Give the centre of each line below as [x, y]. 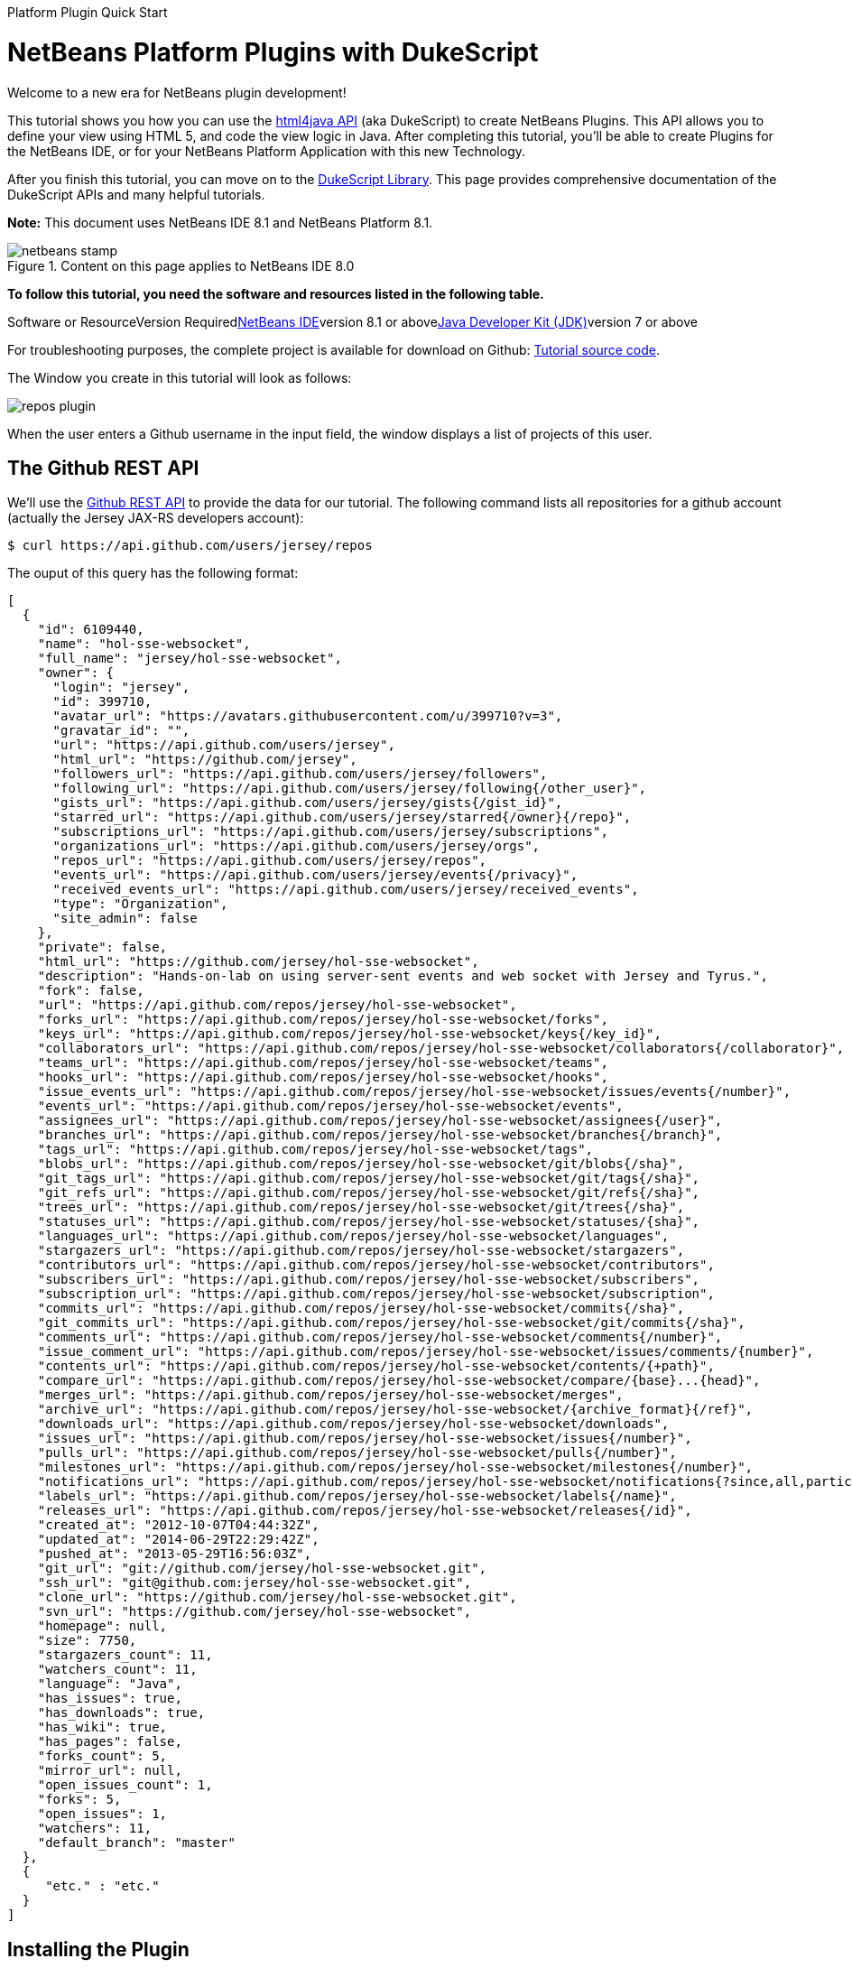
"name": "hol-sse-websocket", [144, 644]
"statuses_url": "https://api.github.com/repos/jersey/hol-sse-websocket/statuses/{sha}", [369, 1222]
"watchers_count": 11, [117, 1670]
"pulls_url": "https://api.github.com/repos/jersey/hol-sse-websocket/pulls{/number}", [357, 1453]
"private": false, [102, 947]
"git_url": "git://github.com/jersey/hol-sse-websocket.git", [262, 1569]
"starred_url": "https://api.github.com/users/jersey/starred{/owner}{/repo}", [342, 817]
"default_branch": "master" [136, 1843]
